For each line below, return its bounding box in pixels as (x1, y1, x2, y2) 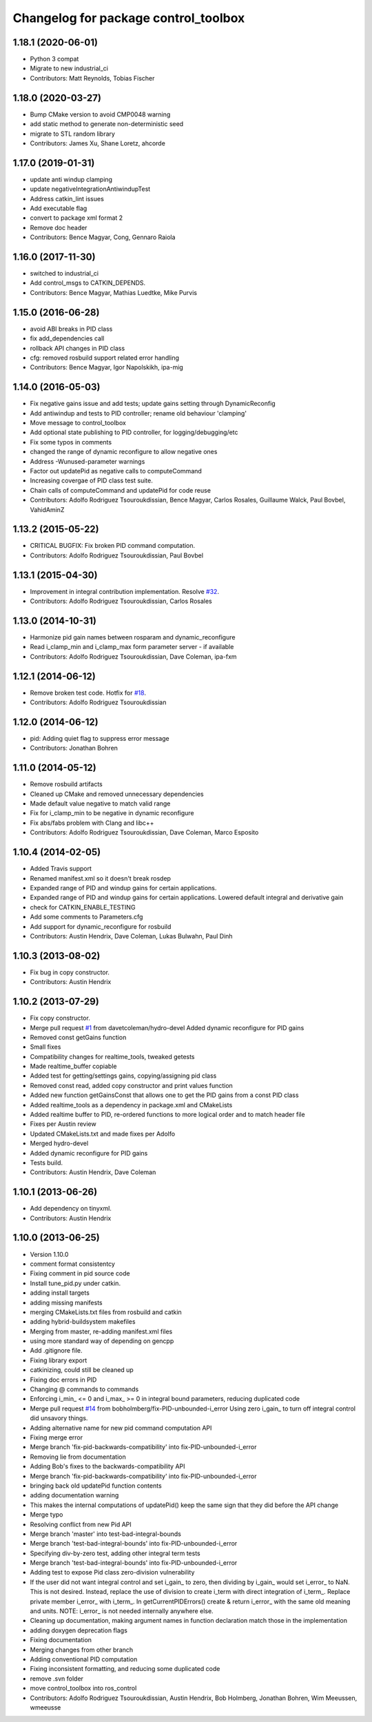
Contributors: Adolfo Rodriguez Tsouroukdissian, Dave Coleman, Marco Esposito (30, 828, 259, 837)
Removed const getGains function (30, 1033, 127, 1041)
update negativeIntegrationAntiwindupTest (30, 185, 151, 193)
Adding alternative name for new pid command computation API (30, 1424, 212, 1432)
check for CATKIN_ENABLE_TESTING (30, 903, 136, 911)
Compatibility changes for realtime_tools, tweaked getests (30, 1052, 196, 1060)
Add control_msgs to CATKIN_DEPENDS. (30, 279, 146, 287)
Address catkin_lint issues (30, 194, 105, 203)
